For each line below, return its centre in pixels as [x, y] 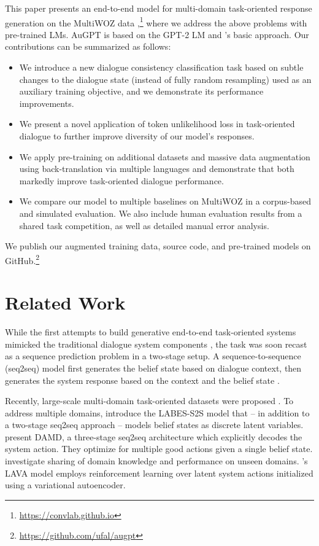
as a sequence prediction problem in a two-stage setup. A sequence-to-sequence [153, 356]
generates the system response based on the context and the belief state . [142, 380]
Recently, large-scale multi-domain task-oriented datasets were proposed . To [149, 401]
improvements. [47, 103]
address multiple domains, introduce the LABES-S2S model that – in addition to [157, 412]
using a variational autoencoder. [65, 485]
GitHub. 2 [22, 259]
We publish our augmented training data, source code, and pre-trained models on [158, 246]
